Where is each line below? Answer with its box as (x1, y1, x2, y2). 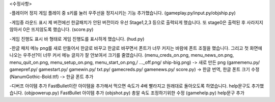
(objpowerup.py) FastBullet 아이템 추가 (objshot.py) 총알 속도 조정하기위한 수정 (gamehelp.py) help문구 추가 (24, 90, 244, 96)
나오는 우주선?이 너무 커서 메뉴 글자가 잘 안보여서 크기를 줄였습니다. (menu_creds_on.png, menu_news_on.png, (9, 52, 234, 58)
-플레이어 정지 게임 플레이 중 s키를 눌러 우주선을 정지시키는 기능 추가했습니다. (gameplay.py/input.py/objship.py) (9, 10, 236, 16)
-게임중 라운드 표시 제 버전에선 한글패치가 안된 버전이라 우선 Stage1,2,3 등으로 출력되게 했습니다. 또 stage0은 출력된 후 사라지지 (9, 19, 263, 25)
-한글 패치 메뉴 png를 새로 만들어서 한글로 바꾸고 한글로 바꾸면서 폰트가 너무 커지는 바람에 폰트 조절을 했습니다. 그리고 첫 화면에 (9, 45, 262, 51)
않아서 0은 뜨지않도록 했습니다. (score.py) (9, 26, 94, 32)
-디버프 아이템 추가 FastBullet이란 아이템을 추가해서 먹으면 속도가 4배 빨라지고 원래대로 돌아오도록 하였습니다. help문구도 (9, 83, 251, 89)
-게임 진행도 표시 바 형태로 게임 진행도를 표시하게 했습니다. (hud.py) (9, 36, 145, 42)
